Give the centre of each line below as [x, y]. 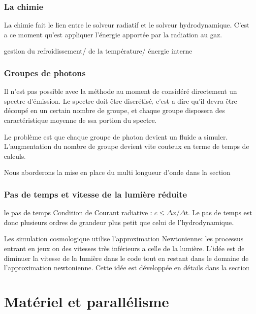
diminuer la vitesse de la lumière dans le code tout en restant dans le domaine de [126, 258]
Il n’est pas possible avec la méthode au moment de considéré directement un [121, 91]
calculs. [15, 156]
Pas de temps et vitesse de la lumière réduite [96, 194]
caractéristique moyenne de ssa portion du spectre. [80, 120]
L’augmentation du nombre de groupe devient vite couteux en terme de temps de [127, 146]
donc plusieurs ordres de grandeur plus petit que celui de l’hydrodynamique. [119, 222]
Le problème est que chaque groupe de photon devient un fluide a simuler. [116, 136]
